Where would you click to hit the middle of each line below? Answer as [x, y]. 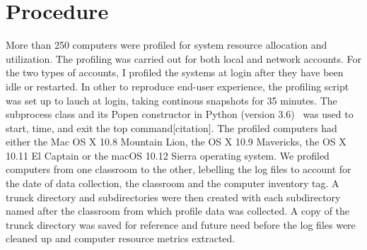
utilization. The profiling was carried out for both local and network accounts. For [184, 58]
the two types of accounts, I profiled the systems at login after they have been [175, 72]
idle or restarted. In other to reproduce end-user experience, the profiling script [177, 86]
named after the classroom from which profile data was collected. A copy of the [178, 211]
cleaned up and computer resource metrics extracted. [121, 238]
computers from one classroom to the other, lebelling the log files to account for [179, 169]
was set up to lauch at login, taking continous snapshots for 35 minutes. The [171, 100]
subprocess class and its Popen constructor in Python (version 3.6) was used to [180, 114]
